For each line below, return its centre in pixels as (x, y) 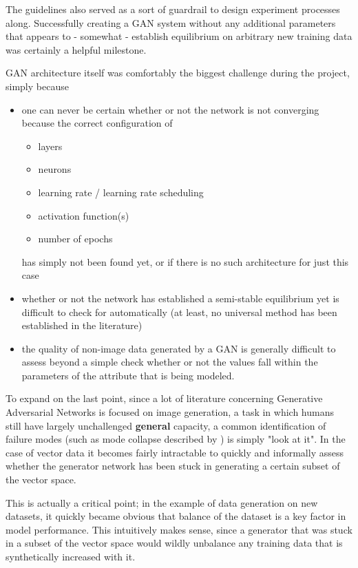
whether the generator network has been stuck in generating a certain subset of (173, 466)
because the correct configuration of (97, 123)
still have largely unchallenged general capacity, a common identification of (166, 425)
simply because (37, 86)
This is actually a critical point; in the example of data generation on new (162, 502)
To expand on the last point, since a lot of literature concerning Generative (164, 398)
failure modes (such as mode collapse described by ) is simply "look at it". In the (176, 439)
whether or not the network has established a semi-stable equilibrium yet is (180, 298)
